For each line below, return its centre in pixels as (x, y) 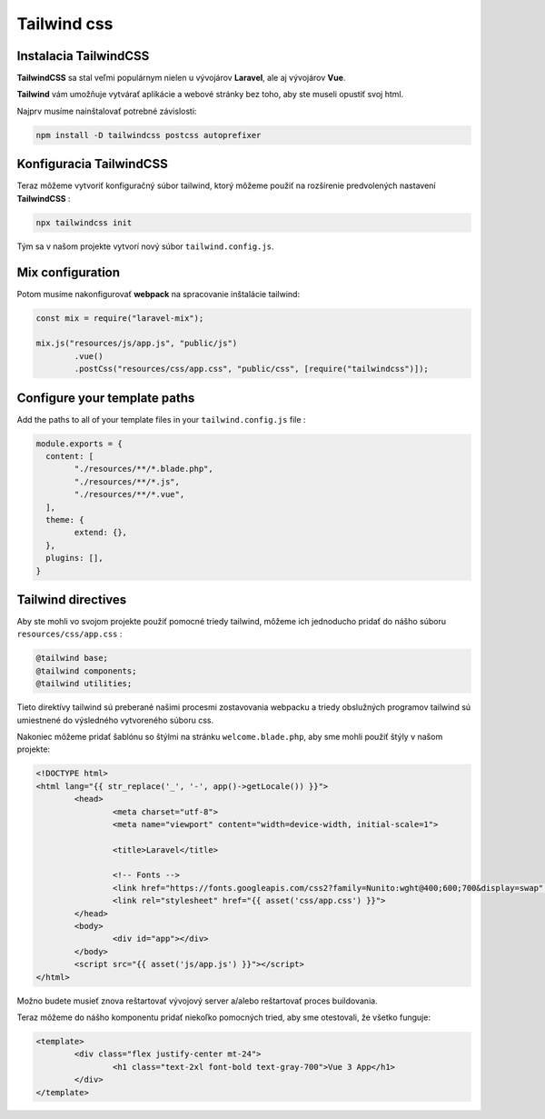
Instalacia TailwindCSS (83, 56)
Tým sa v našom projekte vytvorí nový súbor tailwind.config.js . (145, 246)
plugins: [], (74, 558)
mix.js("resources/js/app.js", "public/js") (137, 344)
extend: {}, (100, 533)
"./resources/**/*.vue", (129, 495)
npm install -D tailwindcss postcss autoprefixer (149, 135)
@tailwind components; (86, 671)
